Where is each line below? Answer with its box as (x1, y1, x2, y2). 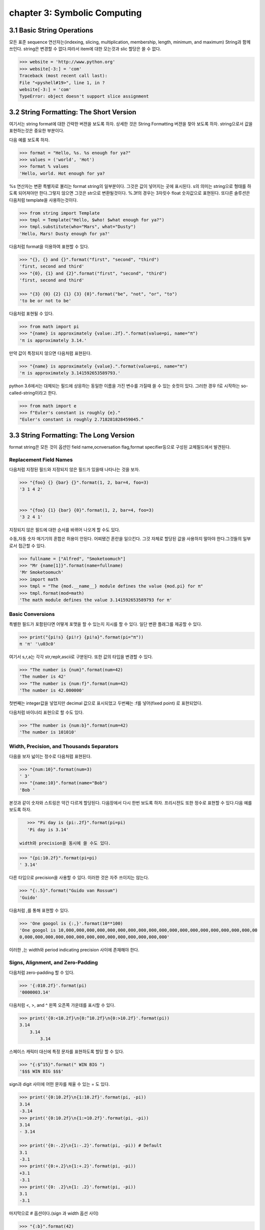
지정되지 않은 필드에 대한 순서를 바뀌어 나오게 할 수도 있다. (9, 526, 120, 532)
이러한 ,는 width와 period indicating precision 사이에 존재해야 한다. (9, 947, 139, 953)
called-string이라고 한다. (9, 390, 57, 396)
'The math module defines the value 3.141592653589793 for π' (19, 597, 172, 603)
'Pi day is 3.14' (27, 827, 69, 832)
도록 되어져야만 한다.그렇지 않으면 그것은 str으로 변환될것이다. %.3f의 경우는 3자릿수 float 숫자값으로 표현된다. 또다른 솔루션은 (9, 190, 250, 196)
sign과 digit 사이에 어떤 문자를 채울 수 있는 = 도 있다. (9, 1081, 110, 1087)
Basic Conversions (9, 611, 55, 617)
